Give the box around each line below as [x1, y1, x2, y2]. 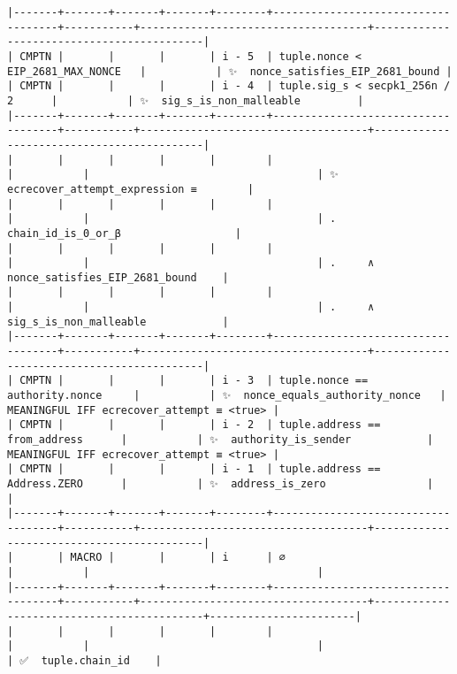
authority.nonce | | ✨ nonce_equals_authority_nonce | [7, 389, 446, 402]
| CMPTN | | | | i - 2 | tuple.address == [7, 418, 381, 432]
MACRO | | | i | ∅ [70, 551, 286, 564]
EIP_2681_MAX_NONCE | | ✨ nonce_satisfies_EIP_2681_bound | [7, 65, 453, 78]
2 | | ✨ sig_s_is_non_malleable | [7, 94, 364, 107]
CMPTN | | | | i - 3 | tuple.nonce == [19, 374, 369, 387]
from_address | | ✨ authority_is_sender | [7, 433, 434, 447]
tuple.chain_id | [41, 654, 162, 667]
